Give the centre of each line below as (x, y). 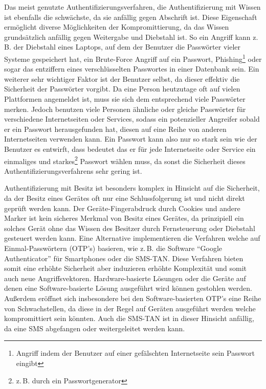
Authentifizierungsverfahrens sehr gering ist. (73, 170)
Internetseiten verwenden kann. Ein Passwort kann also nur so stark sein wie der (131, 139)
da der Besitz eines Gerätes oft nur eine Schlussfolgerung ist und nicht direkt (125, 198)
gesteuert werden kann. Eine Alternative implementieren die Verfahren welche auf (132, 238)
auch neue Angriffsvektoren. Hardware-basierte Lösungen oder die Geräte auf (125, 278)
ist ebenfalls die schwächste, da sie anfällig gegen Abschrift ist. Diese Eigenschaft (131, 17)
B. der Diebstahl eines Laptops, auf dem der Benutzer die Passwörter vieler (122, 47)
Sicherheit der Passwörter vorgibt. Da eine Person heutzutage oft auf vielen (122, 89)
